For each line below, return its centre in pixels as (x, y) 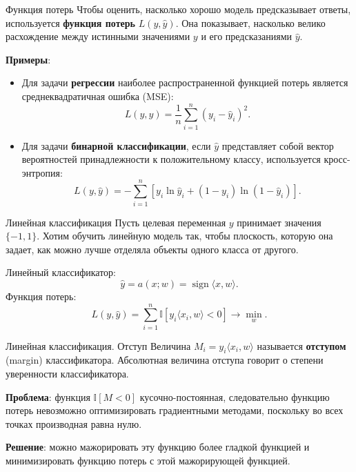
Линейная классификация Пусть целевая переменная (116, 222)
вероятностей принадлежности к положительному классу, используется (171, 159)
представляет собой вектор (278, 145)
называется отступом (301, 345)
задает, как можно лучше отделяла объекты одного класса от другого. (152, 249)
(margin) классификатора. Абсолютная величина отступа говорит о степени (165, 360)
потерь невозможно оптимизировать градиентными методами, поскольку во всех (175, 410)
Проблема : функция (48, 396)
